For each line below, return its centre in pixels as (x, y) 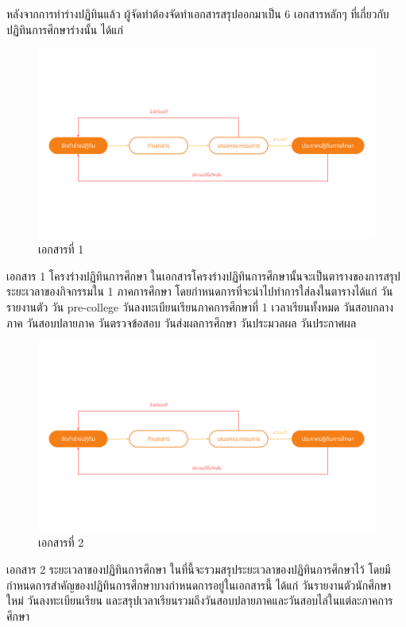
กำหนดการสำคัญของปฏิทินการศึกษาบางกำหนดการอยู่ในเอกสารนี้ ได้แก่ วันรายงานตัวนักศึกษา (199, 584)
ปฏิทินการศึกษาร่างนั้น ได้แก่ (65, 29)
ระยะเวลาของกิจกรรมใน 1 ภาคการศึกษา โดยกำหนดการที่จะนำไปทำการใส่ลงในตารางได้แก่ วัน (200, 291)
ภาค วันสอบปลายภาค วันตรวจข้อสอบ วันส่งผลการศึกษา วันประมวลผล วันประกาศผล (182, 322)
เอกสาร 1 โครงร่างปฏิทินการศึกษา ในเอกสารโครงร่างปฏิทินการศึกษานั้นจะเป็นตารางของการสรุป (203, 275)
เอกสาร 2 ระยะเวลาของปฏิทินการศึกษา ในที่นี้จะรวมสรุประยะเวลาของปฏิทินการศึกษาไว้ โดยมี (199, 569)
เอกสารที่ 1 (61, 249)
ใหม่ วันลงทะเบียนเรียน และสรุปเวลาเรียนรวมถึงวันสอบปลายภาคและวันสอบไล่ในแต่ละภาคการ (200, 600)
